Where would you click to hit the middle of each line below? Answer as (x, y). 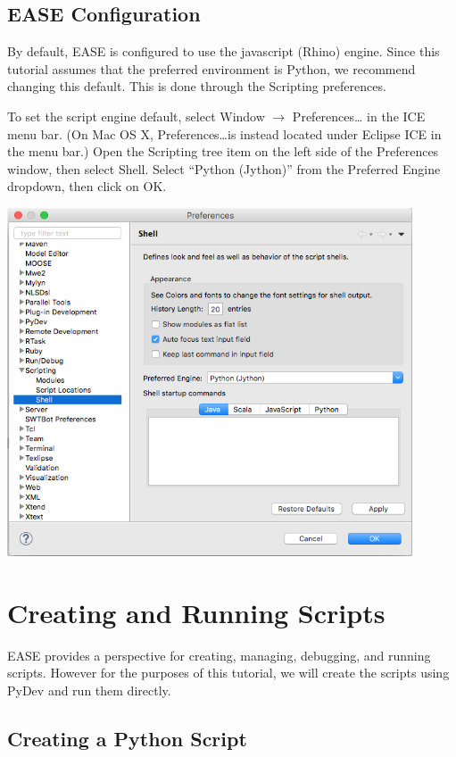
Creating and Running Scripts (196, 612)
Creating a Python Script (127, 739)
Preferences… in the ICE (359, 116)
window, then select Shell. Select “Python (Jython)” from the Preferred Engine (224, 168)
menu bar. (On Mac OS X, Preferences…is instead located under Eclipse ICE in (224, 133)
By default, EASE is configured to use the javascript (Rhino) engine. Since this (224, 51)
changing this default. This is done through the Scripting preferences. (197, 86)
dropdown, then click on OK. (87, 186)
